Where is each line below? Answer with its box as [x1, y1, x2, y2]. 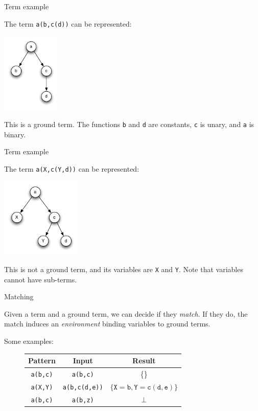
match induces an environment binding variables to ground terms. [4, 318, 210, 329]
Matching [4, 291, 34, 302]
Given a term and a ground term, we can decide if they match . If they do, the [4, 308, 248, 319]
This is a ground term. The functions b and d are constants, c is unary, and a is [4, 118, 254, 129]
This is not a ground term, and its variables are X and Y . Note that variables [4, 263, 243, 274]
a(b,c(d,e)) [62, 383, 103, 391]
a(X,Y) [31, 383, 53, 391]
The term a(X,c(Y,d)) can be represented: [4, 163, 139, 174]
